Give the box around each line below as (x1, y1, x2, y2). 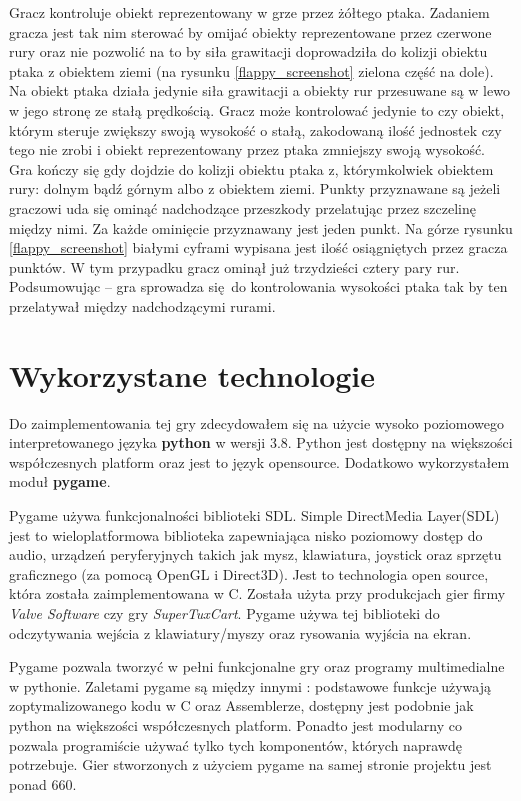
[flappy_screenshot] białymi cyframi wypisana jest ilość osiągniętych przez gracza (9, 237, 508, 258)
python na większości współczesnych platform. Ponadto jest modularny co (9, 714, 462, 735)
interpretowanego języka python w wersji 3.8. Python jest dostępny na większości (9, 432, 513, 453)
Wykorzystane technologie (9, 354, 376, 395)
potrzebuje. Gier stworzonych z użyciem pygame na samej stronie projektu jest (9, 754, 492, 775)
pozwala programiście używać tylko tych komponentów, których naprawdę (9, 734, 462, 755)
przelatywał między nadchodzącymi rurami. (9, 295, 276, 316)
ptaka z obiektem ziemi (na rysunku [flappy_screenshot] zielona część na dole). (9, 60, 494, 81)
